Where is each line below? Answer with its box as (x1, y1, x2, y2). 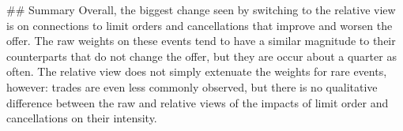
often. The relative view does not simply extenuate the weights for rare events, (6, 63, 387, 80)
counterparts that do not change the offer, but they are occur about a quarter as (6, 47, 397, 64)
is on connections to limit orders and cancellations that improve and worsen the (6, 17, 393, 33)
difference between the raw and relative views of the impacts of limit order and (6, 94, 389, 110)
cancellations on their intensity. (6, 110, 157, 126)
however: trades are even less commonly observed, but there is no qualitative (6, 78, 378, 95)
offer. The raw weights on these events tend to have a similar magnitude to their (6, 32, 396, 49)
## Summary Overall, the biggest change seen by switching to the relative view (6, 2, 396, 17)
